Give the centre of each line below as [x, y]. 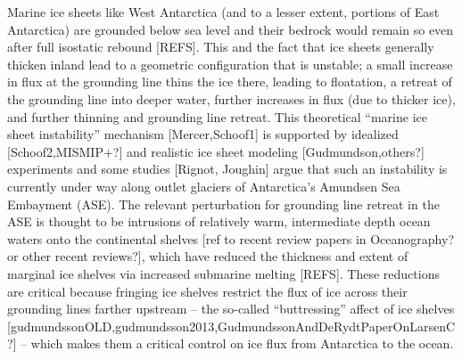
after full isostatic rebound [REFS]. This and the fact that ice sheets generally [221, 47]
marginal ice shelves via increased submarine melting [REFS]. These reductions [223, 273]
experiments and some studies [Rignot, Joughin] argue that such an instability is [227, 169]
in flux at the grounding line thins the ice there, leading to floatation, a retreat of [230, 82]
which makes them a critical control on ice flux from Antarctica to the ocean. [242, 343]
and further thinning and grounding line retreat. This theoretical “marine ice [217, 116]
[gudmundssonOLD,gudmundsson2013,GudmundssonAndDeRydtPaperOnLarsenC [231, 326]
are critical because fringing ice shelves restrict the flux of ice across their [207, 291]
